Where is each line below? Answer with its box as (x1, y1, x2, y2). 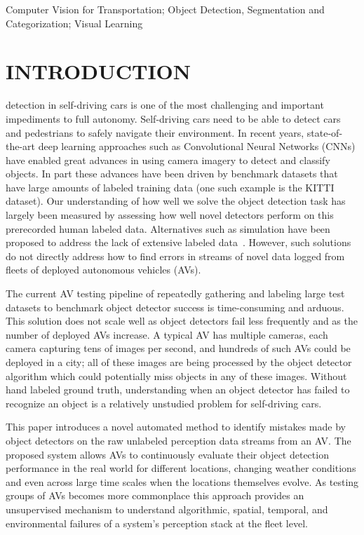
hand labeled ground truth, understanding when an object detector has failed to (6, 382, 350, 397)
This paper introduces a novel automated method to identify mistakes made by (6, 419, 346, 434)
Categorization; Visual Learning (6, 15, 143, 30)
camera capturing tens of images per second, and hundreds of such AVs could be (6, 341, 351, 355)
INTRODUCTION (6, 57, 191, 86)
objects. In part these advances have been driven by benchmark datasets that (6, 166, 338, 181)
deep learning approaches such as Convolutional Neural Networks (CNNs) (38, 139, 356, 154)
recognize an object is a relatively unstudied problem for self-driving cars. (6, 395, 322, 410)
